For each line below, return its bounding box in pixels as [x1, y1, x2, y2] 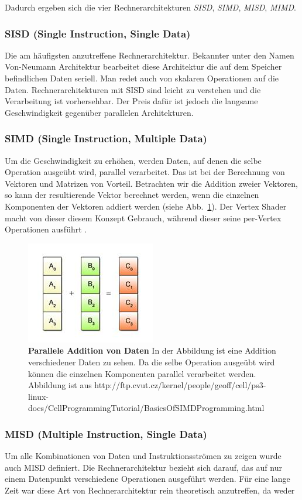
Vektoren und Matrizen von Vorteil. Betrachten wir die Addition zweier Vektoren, [5, 177, 298, 189]
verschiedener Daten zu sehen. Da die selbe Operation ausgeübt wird [28, 355, 275, 368]
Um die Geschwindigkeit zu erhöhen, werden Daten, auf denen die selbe [5, 154, 262, 166]
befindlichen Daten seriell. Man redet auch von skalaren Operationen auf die [5, 72, 279, 84]
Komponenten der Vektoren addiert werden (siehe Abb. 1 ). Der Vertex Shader [5, 200, 287, 212]
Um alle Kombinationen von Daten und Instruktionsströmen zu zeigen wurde [5, 450, 282, 462]
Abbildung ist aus [28, 379, 92, 391]
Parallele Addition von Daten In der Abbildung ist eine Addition [28, 344, 276, 357]
